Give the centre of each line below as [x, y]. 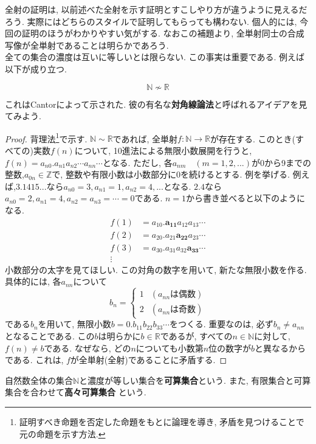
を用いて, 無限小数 [74, 324]
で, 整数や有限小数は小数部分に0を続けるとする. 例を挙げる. [171, 174]
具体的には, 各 [33, 281]
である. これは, [34, 360]
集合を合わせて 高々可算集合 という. [76, 392]
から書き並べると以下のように [246, 198]
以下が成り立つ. [36, 68]
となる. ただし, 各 [137, 162]
